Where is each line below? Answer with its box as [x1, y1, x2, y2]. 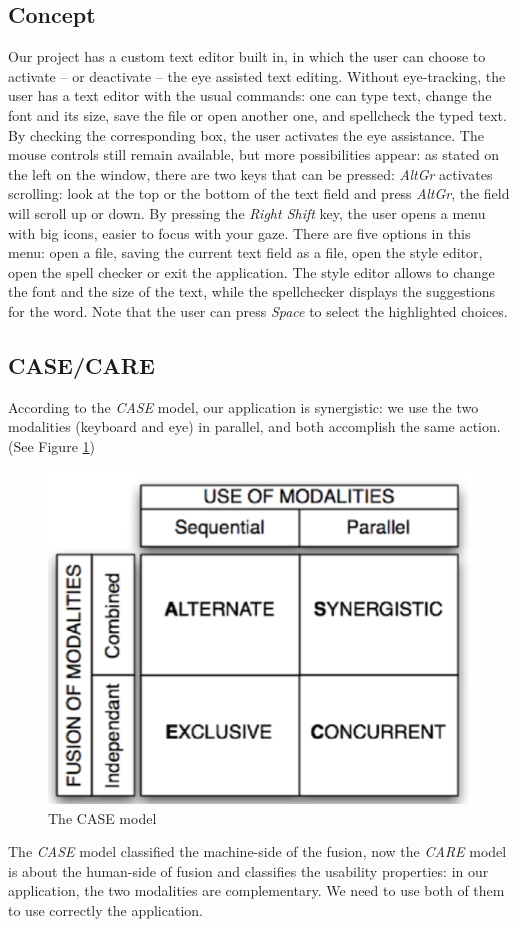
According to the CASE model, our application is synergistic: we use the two [8, 396, 479, 417]
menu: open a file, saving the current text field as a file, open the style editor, [8, 242, 483, 263]
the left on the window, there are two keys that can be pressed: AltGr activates [8, 163, 493, 184]
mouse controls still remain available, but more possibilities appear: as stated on [8, 144, 500, 165]
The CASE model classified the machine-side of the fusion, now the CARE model [8, 841, 507, 862]
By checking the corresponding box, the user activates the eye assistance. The [8, 124, 484, 145]
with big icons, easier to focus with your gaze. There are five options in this [8, 222, 471, 243]
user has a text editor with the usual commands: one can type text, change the [8, 85, 492, 106]
